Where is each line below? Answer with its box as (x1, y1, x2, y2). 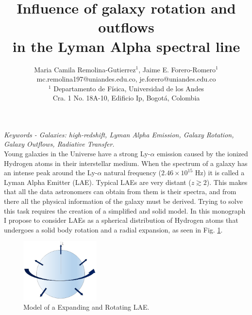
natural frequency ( (104, 167, 162, 178)
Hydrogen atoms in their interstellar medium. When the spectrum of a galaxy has (4, 158, 248, 168)
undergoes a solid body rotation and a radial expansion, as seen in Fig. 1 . (4, 224, 223, 234)
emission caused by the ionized (157, 149, 248, 159)
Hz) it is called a (195, 167, 245, 178)
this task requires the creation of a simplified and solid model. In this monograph (4, 205, 246, 216)
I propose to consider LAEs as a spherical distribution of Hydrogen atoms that (4, 215, 238, 225)
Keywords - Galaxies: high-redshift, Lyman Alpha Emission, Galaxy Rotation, (4, 129, 234, 139)
